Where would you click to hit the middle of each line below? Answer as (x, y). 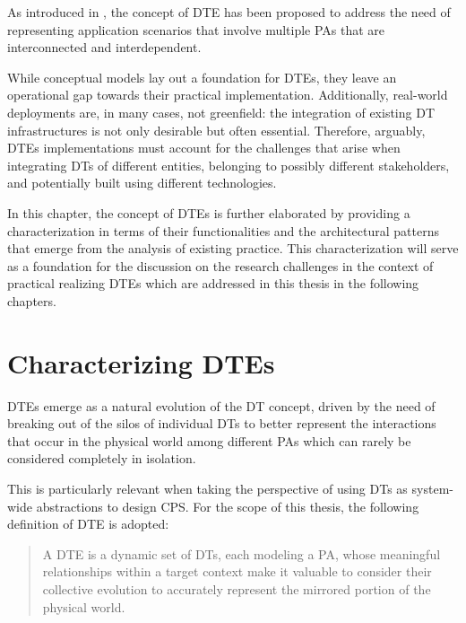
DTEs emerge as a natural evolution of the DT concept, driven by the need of (221, 405)
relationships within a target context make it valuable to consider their (237, 571)
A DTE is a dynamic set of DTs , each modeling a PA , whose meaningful (242, 553)
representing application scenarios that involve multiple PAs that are (196, 29)
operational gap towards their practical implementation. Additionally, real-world (228, 95)
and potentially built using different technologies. (142, 183)
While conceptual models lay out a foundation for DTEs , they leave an (202, 77)
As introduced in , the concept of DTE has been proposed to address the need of (229, 12)
